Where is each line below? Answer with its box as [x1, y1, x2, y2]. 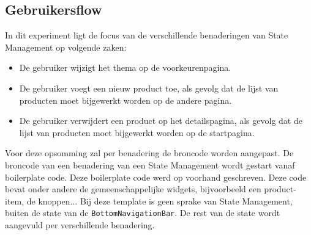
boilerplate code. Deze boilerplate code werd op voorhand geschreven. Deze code [5, 170, 307, 183]
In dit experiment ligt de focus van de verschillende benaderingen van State [5, 29, 288, 42]
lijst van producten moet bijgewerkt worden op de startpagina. [19, 126, 255, 139]
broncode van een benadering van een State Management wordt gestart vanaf [5, 158, 295, 171]
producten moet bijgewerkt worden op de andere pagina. [19, 93, 232, 106]
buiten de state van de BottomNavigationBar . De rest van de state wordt [5, 206, 280, 219]
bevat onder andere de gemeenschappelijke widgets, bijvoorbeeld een [5, 183, 261, 195]
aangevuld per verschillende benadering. [5, 218, 155, 231]
